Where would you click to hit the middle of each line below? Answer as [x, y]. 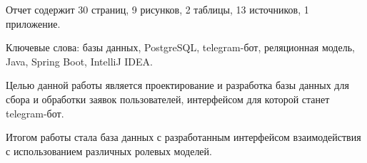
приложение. [33, 23]
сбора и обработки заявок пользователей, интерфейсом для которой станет [168, 99]
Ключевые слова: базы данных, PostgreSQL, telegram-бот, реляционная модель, [180, 47]
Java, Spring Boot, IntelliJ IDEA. [79, 61]
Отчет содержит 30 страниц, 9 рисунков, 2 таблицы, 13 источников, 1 [157, 9]
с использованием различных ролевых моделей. [109, 151]
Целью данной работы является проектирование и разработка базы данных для [177, 85]
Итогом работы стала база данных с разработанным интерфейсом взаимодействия [183, 137]
